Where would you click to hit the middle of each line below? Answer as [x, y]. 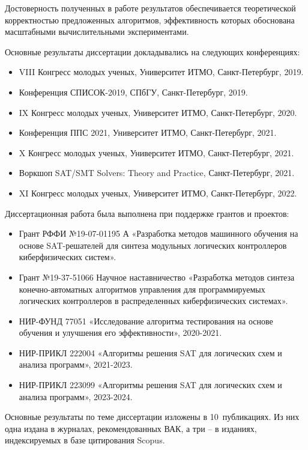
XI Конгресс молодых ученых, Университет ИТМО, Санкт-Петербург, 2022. [158, 193]
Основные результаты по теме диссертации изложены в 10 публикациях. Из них [152, 417]
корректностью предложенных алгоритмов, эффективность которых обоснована [150, 20]
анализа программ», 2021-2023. [76, 364]
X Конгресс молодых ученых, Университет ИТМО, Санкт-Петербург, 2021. [156, 152]
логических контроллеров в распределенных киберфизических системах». [153, 301]
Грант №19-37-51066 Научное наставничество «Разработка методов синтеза [157, 277]
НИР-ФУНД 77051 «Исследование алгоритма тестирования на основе [146, 321]
